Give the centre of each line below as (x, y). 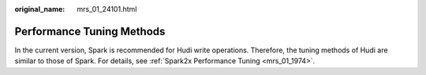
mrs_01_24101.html (107, 9)
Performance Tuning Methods (90, 31)
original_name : (40, 9)
